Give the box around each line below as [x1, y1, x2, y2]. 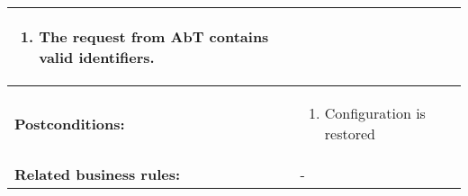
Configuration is [324, 102, 426, 123]
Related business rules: [14, 164, 181, 184]
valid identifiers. [39, 47, 155, 67]
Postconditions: [14, 112, 125, 134]
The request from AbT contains [39, 26, 269, 47]
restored [324, 123, 375, 144]
